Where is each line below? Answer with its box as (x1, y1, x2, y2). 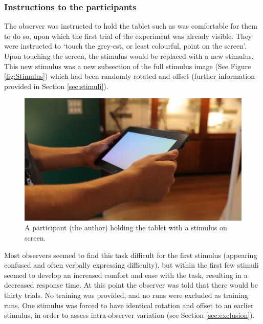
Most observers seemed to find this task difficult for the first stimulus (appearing (4, 249, 257, 260)
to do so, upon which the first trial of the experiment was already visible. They (4, 30, 252, 41)
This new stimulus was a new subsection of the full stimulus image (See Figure (4, 60, 251, 71)
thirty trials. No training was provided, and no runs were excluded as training (4, 290, 248, 300)
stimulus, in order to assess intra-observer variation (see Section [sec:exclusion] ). (4, 310, 255, 320)
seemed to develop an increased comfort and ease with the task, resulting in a (4, 269, 248, 280)
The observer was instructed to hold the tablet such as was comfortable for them (4, 20, 257, 31)
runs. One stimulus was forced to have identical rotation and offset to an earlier (4, 299, 254, 310)
